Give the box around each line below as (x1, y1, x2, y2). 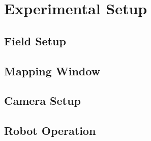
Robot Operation (4, 123, 96, 138)
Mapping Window (4, 63, 101, 78)
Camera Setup (4, 93, 81, 108)
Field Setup (4, 33, 66, 48)
